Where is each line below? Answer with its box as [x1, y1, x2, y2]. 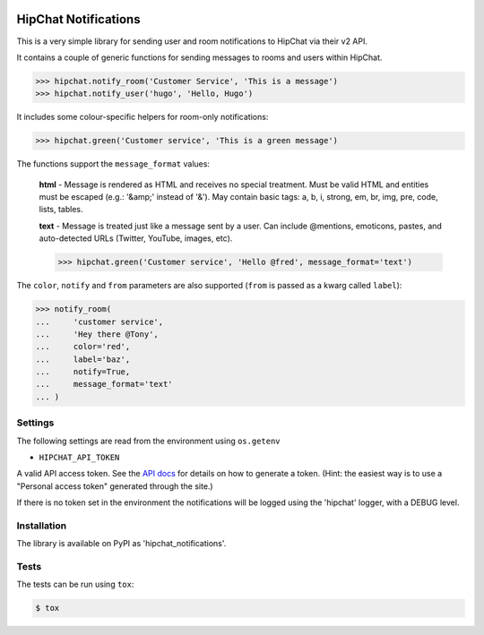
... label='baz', [35, 354, 131, 365]
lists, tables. [39, 204, 84, 215]
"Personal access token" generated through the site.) [16, 480, 214, 492]
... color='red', [35, 341, 131, 352]
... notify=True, [35, 367, 131, 377]
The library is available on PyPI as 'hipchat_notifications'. [16, 538, 227, 549]
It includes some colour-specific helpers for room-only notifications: [16, 112, 269, 123]
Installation [16, 519, 67, 532]
